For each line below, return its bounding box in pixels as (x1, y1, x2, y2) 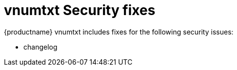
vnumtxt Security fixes (4, 2, 156, 18)
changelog (23, 42, 58, 51)
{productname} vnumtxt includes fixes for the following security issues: (4, 27, 234, 36)
